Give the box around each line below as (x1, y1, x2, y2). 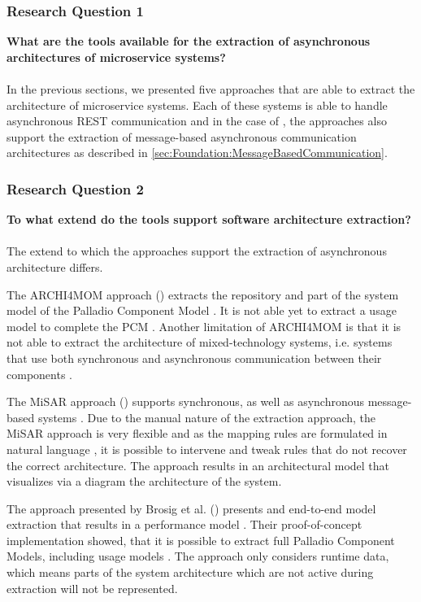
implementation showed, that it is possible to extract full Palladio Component (7, 531, 395, 548)
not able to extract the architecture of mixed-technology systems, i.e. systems (7, 334, 393, 351)
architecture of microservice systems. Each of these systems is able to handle (7, 96, 388, 113)
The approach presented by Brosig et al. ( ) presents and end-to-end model (7, 499, 376, 517)
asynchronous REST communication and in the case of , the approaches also (7, 112, 387, 129)
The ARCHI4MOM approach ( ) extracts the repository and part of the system (7, 286, 399, 303)
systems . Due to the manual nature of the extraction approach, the (37, 408, 376, 425)
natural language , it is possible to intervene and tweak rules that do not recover (7, 440, 407, 457)
